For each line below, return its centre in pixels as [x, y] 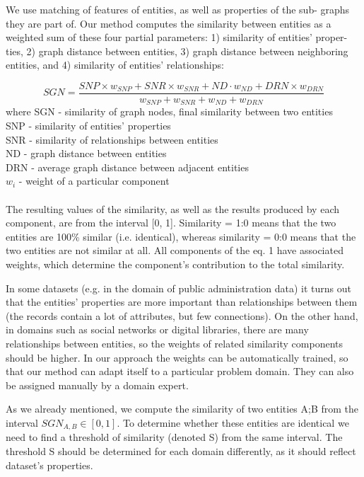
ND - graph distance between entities [86, 153]
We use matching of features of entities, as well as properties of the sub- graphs [178, 9]
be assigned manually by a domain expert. [97, 385]
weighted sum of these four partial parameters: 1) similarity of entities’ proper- [177, 37]
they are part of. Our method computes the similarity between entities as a [169, 23]
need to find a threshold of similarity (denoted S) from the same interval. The [174, 437]
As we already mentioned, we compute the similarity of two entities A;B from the [182, 409]
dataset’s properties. [49, 465]
